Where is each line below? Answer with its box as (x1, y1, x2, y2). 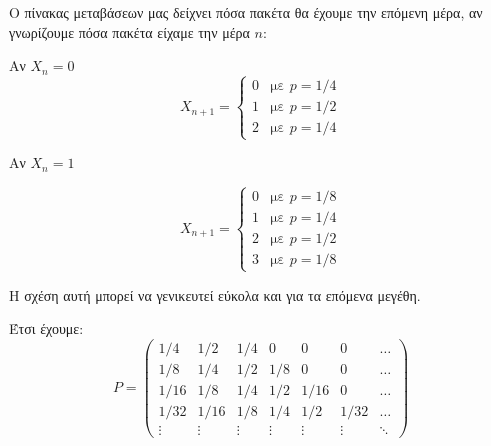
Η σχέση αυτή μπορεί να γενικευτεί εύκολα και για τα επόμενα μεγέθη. (9, 284, 421, 305)
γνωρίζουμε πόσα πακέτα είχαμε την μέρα (9, 21, 250, 42)
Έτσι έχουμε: (9, 318, 84, 339)
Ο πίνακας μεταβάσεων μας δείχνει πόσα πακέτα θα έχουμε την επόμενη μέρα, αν (9, 2, 483, 22)
